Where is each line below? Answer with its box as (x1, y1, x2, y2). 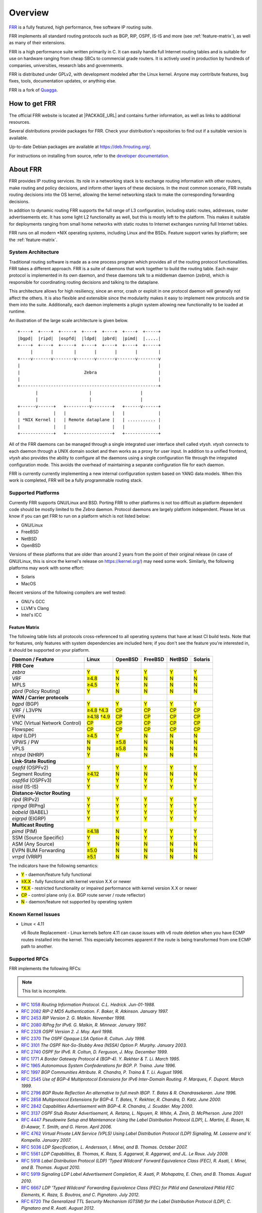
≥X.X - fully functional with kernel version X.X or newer (21, 878, 131, 884)
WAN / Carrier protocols (12, 694, 69, 701)
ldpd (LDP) (12, 732, 37, 739)
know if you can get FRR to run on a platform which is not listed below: (9, 513, 150, 519)
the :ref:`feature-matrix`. (9, 237, 58, 243)
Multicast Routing (12, 821, 54, 828)
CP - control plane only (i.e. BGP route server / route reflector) (21, 892, 146, 898)
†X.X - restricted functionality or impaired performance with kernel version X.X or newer (21, 885, 197, 891)
